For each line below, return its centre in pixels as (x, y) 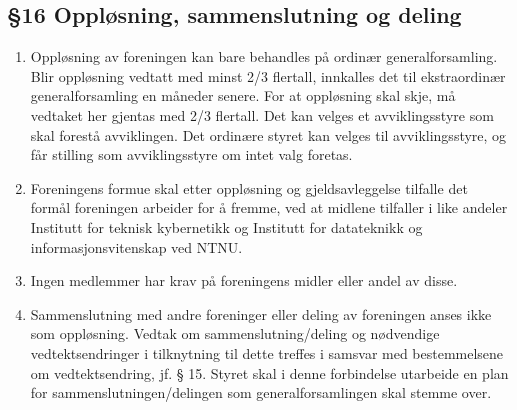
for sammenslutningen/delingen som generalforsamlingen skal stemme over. (261, 392)
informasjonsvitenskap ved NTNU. (136, 246)
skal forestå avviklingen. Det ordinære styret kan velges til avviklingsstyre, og (268, 134)
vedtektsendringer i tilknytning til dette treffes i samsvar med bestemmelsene (267, 352)
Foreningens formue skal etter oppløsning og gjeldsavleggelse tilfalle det (249, 187)
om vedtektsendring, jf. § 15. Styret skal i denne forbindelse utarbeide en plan (269, 372)
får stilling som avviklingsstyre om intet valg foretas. (191, 154)
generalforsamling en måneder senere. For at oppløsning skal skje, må (243, 95)
